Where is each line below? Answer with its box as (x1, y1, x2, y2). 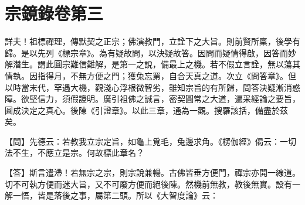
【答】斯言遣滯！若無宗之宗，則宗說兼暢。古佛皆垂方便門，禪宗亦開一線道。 (5, 166, 300, 179)
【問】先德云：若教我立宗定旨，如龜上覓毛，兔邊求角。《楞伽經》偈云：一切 (5, 135, 296, 147)
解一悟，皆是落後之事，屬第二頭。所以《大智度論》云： (5, 189, 218, 201)
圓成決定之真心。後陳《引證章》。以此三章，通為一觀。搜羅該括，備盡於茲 (5, 104, 288, 116)
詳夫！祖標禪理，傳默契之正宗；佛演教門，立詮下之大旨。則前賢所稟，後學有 (5, 35, 300, 47)
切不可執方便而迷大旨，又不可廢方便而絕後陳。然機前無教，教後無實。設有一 (5, 177, 300, 190)
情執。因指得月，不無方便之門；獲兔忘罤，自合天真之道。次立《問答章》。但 (5, 69, 296, 81)
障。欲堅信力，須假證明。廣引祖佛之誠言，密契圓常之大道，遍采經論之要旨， (5, 93, 300, 105)
